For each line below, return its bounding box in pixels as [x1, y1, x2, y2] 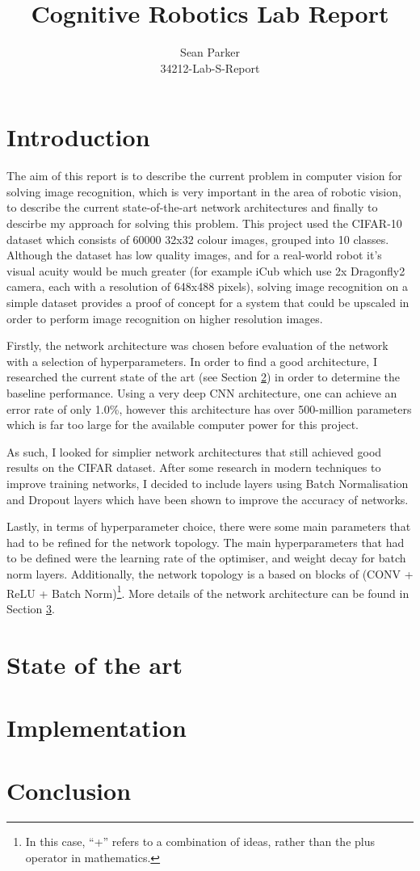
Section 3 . [6, 600, 55, 616]
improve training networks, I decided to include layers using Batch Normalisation [6, 474, 409, 491]
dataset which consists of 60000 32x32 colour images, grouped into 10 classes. [6, 230, 389, 247]
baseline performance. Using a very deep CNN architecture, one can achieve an [6, 384, 397, 401]
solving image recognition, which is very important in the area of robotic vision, [6, 183, 401, 200]
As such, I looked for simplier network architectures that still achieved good [6, 443, 382, 460]
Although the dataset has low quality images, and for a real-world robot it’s [6, 246, 382, 263]
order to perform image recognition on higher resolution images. [6, 309, 323, 326]
